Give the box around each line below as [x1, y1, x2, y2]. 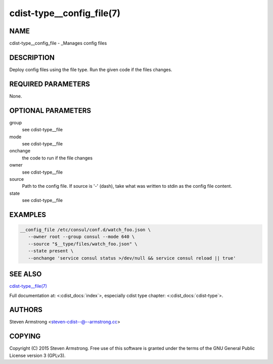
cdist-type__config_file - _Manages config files [9, 40, 107, 46]
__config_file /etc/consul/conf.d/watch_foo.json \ [20, 227, 151, 233]
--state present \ [28, 248, 74, 254]
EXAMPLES [9, 210, 47, 219]
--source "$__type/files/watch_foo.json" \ [28, 241, 138, 247]
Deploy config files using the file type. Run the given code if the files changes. [9, 66, 172, 73]
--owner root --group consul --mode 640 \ [28, 234, 135, 240]
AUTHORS [9, 305, 43, 314]
